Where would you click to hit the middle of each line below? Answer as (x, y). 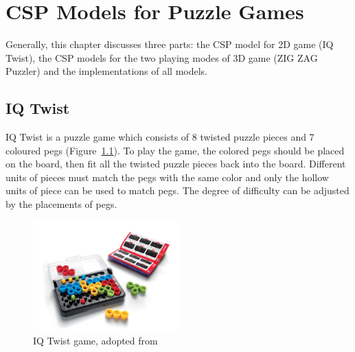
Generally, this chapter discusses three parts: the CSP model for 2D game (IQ (170, 44)
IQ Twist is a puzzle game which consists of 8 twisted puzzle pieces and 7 (160, 137)
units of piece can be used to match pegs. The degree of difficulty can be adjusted (177, 190)
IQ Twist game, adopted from (95, 340)
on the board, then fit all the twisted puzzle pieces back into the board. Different (176, 164)
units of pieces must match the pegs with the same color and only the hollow (167, 177)
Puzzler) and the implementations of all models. (106, 71)
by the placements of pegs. (61, 204)
